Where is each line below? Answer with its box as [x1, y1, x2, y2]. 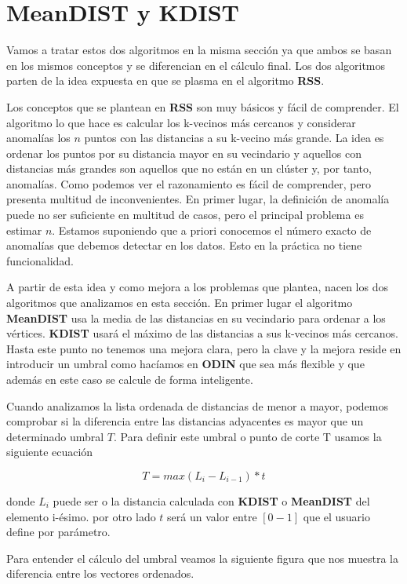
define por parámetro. [6, 524, 111, 540]
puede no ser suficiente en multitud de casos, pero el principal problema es [6, 206, 364, 223]
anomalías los [6, 130, 71, 146]
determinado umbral [6, 428, 104, 444]
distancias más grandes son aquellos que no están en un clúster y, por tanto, [6, 160, 372, 177]
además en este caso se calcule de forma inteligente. [6, 371, 253, 387]
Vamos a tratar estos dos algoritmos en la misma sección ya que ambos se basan [6, 42, 392, 58]
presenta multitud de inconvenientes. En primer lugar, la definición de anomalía [6, 191, 390, 207]
